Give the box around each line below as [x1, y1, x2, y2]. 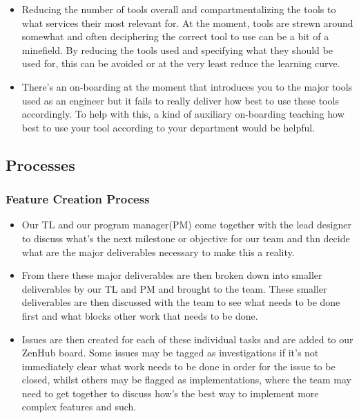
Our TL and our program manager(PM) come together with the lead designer [21, 217, 351, 232]
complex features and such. [21, 399, 137, 414]
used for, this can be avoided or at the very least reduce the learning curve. [21, 56, 340, 71]
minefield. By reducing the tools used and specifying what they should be [21, 42, 333, 57]
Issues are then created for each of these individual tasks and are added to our [21, 331, 353, 346]
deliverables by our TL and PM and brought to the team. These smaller [21, 281, 327, 296]
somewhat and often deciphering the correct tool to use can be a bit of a [21, 29, 329, 44]
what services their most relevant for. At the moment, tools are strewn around [21, 15, 353, 30]
